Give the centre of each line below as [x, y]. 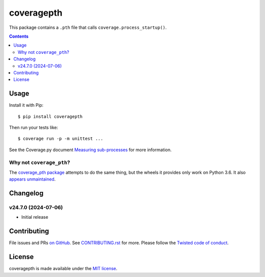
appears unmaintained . [32, 179]
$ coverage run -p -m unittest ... [61, 139]
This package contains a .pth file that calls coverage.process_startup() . [88, 27]
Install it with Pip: [26, 105]
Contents [19, 36]
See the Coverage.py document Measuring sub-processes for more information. [90, 150]
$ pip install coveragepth [50, 116]
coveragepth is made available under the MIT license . [63, 269]
